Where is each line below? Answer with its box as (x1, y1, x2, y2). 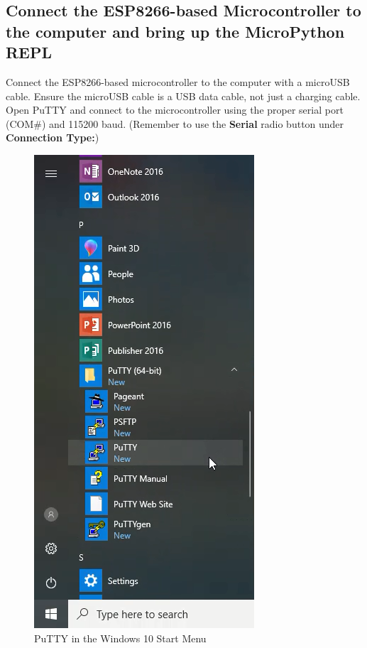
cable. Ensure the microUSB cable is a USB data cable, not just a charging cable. (6, 88, 361, 103)
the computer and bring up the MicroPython (6, 20, 345, 42)
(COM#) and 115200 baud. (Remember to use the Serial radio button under (6, 116, 344, 131)
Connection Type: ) (6, 130, 99, 145)
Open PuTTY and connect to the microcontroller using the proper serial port (6, 102, 344, 117)
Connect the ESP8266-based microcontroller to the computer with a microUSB (6, 74, 350, 89)
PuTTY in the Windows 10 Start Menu (34, 630, 207, 645)
